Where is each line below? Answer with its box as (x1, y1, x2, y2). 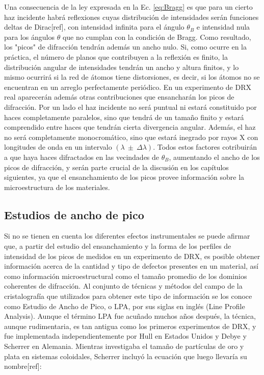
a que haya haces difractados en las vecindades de (4, 151, 160, 162)
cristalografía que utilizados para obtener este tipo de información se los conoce (4, 291, 252, 301)
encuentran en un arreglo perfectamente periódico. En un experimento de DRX (4, 81, 251, 92)
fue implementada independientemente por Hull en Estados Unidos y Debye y (4, 331, 247, 341)
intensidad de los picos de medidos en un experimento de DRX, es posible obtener (4, 250, 260, 261)
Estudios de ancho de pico (4, 206, 144, 222)
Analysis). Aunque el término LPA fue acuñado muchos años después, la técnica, (4, 311, 256, 321)
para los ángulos (4, 31, 55, 42)
